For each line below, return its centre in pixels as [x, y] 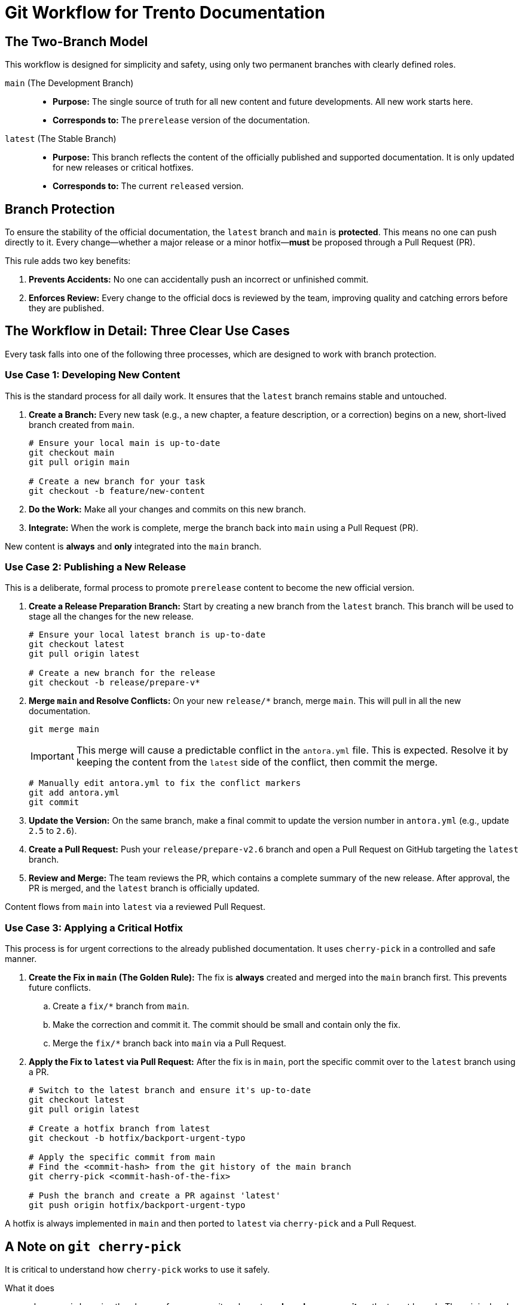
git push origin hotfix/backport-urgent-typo [137, 1205]
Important [52, 756]
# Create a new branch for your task [117, 481]
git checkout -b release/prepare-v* [114, 683]
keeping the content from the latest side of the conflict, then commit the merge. [257, 762]
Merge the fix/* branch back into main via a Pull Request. [169, 1043]
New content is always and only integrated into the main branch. [133, 546]
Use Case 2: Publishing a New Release [96, 567]
